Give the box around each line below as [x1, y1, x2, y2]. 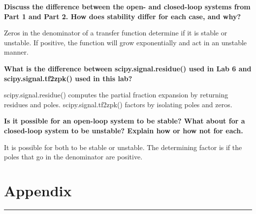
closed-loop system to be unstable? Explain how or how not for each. [4, 125, 243, 135]
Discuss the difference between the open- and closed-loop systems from [4, 1, 251, 11]
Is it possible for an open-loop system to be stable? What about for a [4, 116, 245, 126]
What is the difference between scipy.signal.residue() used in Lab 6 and [4, 63, 252, 73]
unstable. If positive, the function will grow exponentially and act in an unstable [4, 37, 247, 47]
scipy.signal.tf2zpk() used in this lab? [4, 73, 132, 83]
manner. [4, 47, 29, 57]
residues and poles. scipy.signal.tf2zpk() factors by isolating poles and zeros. [4, 99, 232, 109]
